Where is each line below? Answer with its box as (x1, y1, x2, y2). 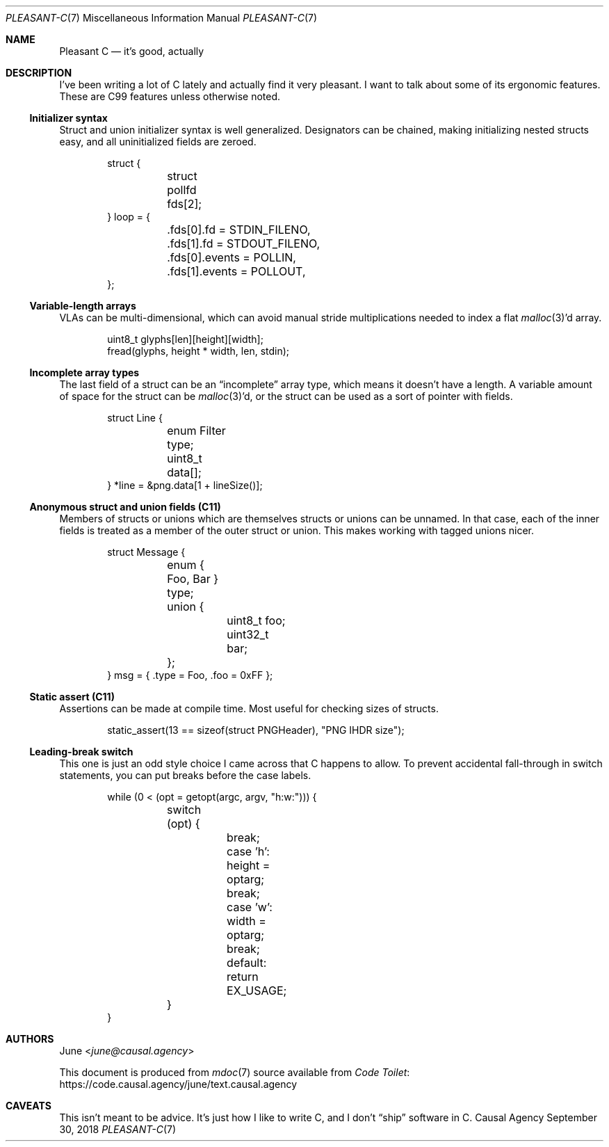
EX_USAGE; (227, 984, 287, 997)
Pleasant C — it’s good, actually (59, 45, 204, 57)
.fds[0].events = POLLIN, (167, 250, 296, 264)
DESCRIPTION (6, 67, 72, 79)
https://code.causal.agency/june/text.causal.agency (59, 1078, 298, 1090)
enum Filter (167, 424, 226, 438)
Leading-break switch (29, 746, 133, 757)
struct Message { (107, 546, 186, 558)
